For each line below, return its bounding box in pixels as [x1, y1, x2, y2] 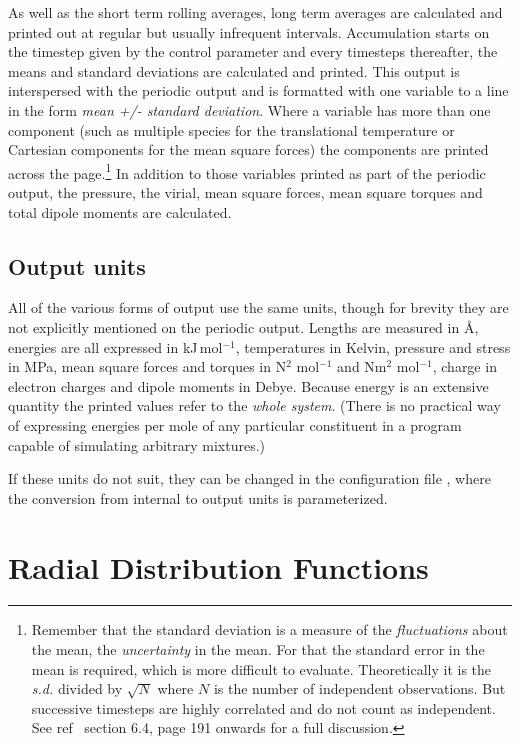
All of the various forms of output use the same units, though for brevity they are [8, 297, 509, 318]
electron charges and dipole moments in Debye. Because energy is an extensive [8, 375, 489, 396]
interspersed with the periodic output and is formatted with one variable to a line [8, 80, 509, 101]
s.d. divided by [31, 678, 123, 699]
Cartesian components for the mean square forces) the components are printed [8, 139, 489, 160]
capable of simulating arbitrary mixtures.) [8, 434, 266, 455]
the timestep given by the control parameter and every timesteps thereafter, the [8, 41, 498, 62]
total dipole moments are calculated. [8, 201, 232, 222]
